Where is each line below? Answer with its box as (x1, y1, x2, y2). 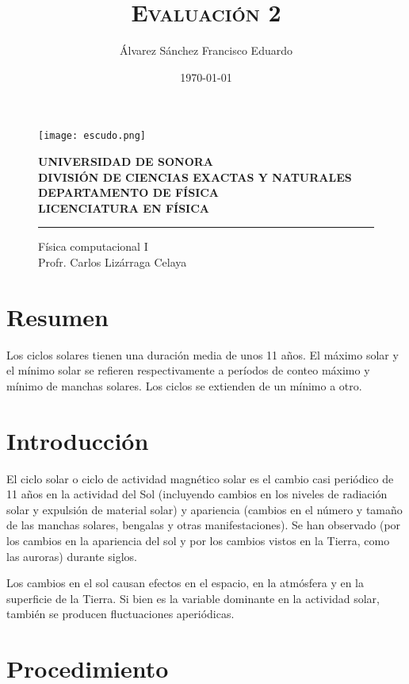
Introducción (6, 424, 149, 456)
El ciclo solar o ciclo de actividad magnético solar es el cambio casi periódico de (6, 470, 394, 486)
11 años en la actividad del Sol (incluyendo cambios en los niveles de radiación (6, 486, 388, 502)
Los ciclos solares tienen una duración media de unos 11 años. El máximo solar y (6, 346, 399, 363)
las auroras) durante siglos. (6, 548, 137, 564)
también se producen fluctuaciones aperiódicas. (6, 605, 235, 622)
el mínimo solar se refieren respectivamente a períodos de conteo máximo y (6, 362, 370, 379)
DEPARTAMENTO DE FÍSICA (38, 184, 220, 201)
